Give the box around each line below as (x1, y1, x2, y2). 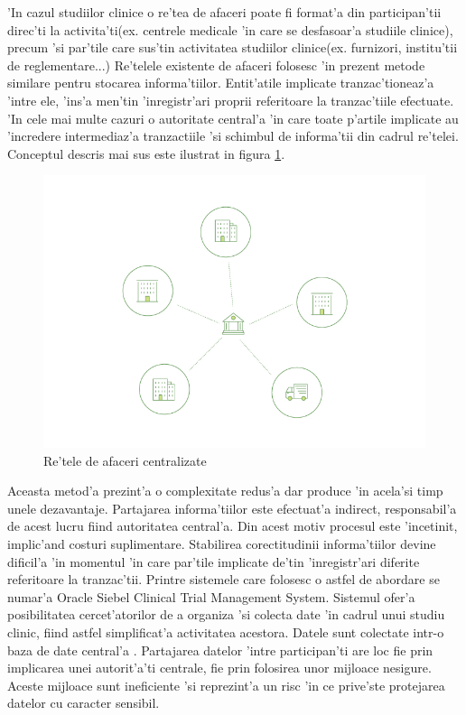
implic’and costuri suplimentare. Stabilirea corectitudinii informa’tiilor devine (7, 534, 436, 552)
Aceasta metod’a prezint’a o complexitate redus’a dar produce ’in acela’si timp (7, 481, 443, 500)
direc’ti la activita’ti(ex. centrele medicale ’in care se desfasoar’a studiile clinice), (7, 20, 453, 39)
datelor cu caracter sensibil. (7, 693, 160, 712)
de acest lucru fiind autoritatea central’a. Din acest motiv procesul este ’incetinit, (7, 516, 458, 535)
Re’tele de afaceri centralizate (43, 450, 207, 469)
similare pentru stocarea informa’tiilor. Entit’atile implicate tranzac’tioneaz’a (7, 73, 434, 92)
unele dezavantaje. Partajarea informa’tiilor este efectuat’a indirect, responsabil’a (7, 498, 457, 517)
